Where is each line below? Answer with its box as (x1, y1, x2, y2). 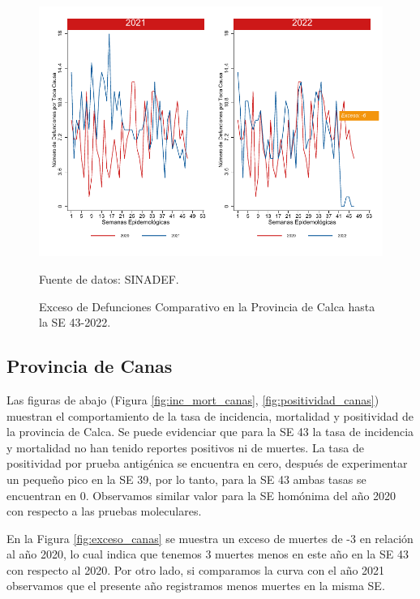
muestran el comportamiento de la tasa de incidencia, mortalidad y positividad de (6, 407, 414, 424)
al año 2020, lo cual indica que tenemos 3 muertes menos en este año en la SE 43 (6, 546, 409, 563)
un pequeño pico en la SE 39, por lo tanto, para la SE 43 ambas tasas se (6, 470, 366, 487)
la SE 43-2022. (39, 314, 111, 331)
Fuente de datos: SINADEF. (39, 270, 179, 287)
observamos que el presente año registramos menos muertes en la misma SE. (6, 577, 385, 594)
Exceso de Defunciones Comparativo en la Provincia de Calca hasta (39, 297, 375, 314)
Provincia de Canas (6, 353, 173, 379)
